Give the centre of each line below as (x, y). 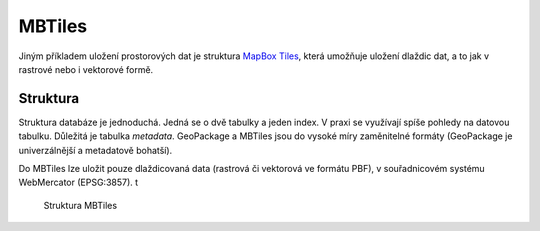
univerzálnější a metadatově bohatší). (95, 150)
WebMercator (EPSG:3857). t (78, 182)
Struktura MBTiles (80, 205)
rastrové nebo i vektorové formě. (86, 69)
